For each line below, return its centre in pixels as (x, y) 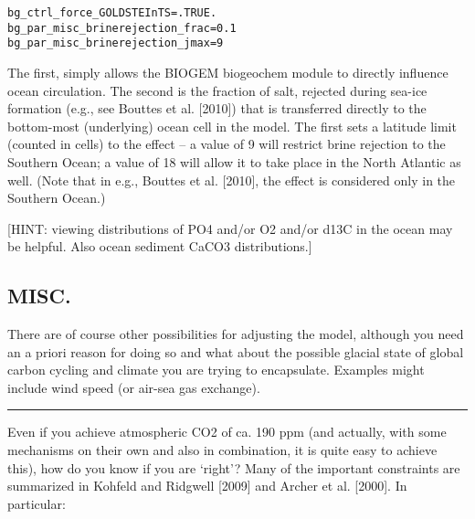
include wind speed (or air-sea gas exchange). (134, 387)
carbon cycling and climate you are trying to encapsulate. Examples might (216, 370)
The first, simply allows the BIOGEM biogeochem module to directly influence (228, 72)
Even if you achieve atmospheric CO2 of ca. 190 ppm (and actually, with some (227, 432)
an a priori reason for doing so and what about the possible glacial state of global (236, 351)
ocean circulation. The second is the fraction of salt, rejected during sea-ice (217, 90)
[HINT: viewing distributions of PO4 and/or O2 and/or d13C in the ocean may (230, 228)
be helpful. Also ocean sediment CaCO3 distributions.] (160, 246)
